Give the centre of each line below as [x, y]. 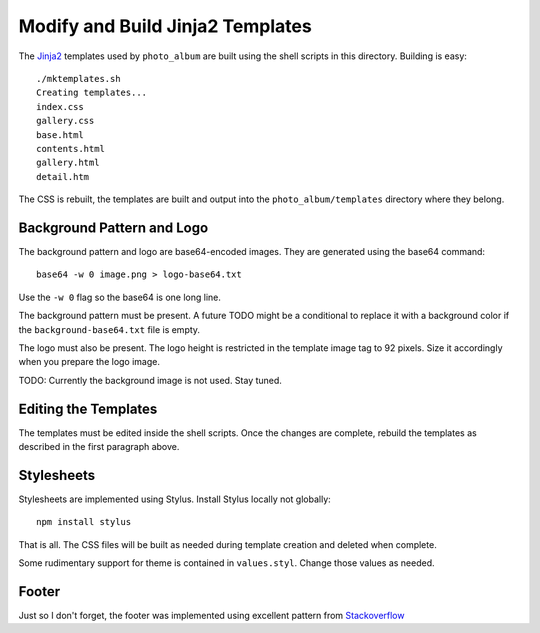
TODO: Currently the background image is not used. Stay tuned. [150, 380]
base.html [60, 134]
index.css [60, 106]
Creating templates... [92, 93]
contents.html [70, 148]
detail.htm [63, 176]
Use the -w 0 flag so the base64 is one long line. [120, 297]
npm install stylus [84, 522]
